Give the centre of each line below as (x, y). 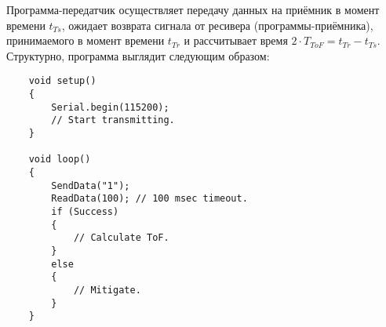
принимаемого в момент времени (86, 40)
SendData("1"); (91, 185)
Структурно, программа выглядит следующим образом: (138, 55)
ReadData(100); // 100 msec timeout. (149, 199)
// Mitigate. (107, 290)
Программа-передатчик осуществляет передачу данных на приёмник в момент (193, 9)
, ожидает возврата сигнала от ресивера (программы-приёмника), (217, 25)
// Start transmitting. (113, 120)
